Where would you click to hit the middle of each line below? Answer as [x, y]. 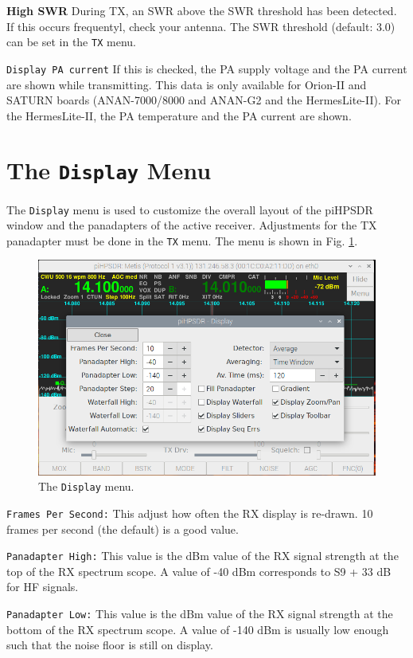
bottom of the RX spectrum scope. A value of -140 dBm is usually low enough [198, 629]
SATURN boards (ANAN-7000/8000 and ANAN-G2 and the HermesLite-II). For [204, 100]
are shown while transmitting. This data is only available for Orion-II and [187, 84]
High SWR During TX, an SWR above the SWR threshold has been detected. [202, 10]
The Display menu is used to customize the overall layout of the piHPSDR [190, 209]
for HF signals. [43, 587]
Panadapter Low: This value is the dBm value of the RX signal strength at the [200, 613]
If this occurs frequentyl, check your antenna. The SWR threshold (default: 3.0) [201, 26]
